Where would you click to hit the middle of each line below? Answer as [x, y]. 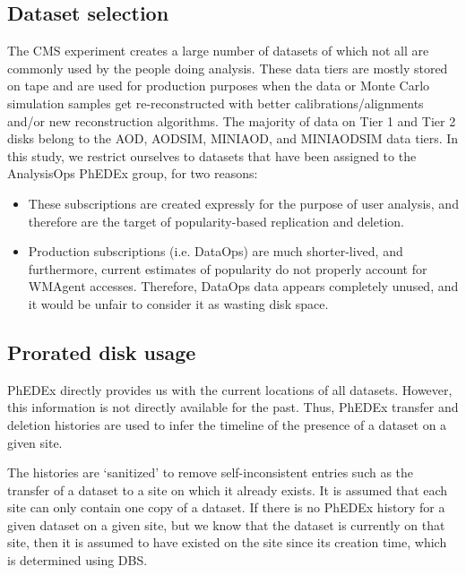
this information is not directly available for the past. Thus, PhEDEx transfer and [233, 407]
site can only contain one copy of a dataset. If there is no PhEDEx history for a [226, 507]
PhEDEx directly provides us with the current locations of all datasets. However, [230, 389]
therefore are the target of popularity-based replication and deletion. [216, 221]
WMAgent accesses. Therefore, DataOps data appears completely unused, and [243, 286]
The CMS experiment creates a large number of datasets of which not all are [218, 51]
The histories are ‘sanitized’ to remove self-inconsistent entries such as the [211, 472]
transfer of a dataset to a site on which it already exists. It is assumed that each [228, 489]
